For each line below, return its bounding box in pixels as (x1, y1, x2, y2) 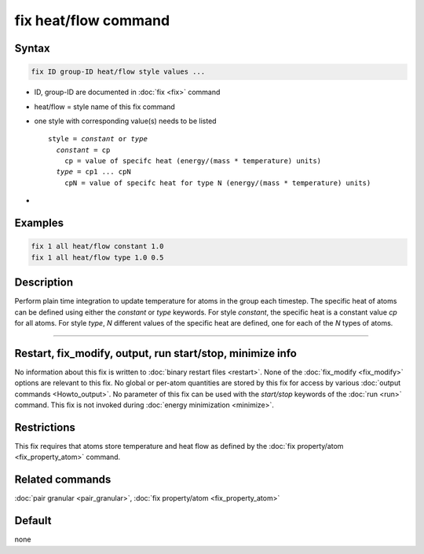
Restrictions (14, 421, 76, 434)
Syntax (14, 42, 50, 55)
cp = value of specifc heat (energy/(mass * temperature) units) (64, 157, 322, 166)
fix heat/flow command (14, 12, 170, 29)
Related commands (14, 473, 111, 487)
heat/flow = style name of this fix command (34, 102, 176, 111)
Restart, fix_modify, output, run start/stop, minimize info (14, 346, 298, 360)
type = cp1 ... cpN (56, 167, 131, 177)
